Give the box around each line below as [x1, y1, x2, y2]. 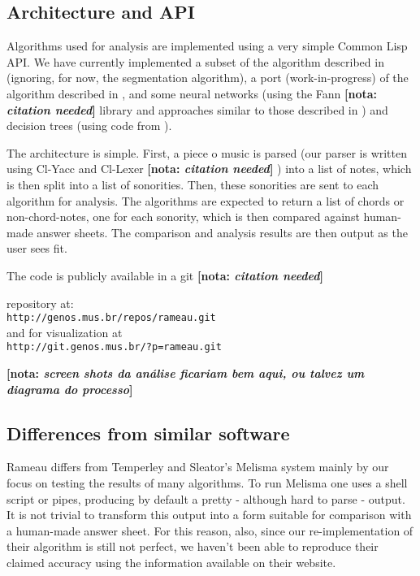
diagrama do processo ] [6, 380, 133, 397]
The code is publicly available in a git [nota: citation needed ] [6, 266, 323, 284]
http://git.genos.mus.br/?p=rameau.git [6, 341, 222, 353]
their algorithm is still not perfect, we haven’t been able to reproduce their [6, 538, 379, 555]
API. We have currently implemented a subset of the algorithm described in [6, 53, 384, 70]
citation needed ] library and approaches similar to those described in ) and [6, 101, 388, 118]
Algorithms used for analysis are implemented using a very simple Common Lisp [6, 37, 408, 54]
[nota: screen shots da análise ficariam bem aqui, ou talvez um [6, 365, 365, 382]
